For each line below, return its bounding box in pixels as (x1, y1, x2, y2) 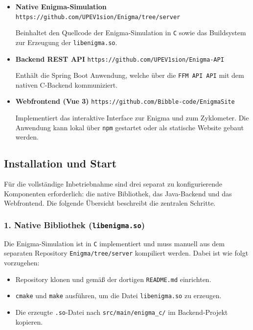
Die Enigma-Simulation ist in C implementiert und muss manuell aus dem (4, 238, 225, 248)
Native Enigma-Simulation (15, 1, 107, 11)
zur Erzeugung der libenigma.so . (15, 37, 117, 47)
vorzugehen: (4, 258, 40, 268)
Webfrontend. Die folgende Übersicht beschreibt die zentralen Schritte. (4, 198, 216, 208)
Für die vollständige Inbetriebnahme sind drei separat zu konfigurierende (4, 179, 223, 189)
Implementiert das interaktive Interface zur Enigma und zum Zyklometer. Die (15, 113, 249, 123)
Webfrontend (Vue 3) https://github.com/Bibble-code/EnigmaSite (15, 96, 235, 106)
